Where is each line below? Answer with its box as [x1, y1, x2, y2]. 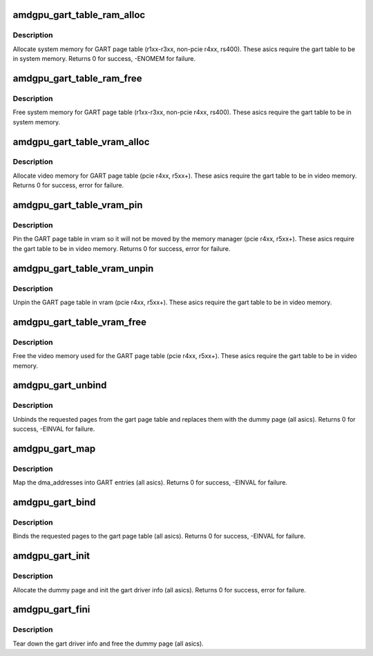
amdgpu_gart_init [12, 550, 90, 562]
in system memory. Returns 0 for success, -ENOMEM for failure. [12, 55, 196, 63]
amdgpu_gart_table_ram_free [12, 73, 142, 84]
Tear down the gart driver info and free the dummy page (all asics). [12, 639, 204, 648]
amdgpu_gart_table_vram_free [12, 316, 146, 328]
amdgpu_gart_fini [12, 603, 90, 615]
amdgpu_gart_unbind [12, 379, 107, 391]
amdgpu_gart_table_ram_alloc [12, 9, 146, 21]
